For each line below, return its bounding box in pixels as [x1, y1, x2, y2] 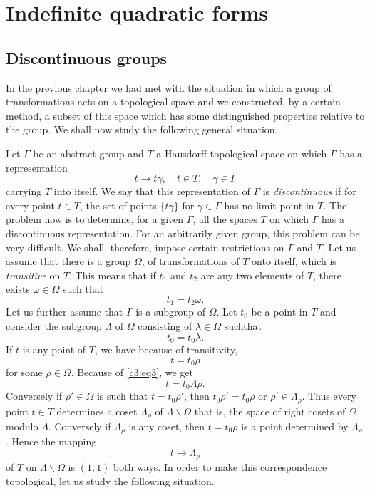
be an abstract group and [33, 145, 144, 160]
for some [6, 365, 43, 380]
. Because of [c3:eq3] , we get [71, 365, 193, 380]
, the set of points [79, 197, 157, 212]
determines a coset [56, 403, 138, 418]
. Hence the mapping [6, 434, 97, 449]
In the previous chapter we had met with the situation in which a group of [6, 80, 332, 95]
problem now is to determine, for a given [6, 212, 184, 227]
